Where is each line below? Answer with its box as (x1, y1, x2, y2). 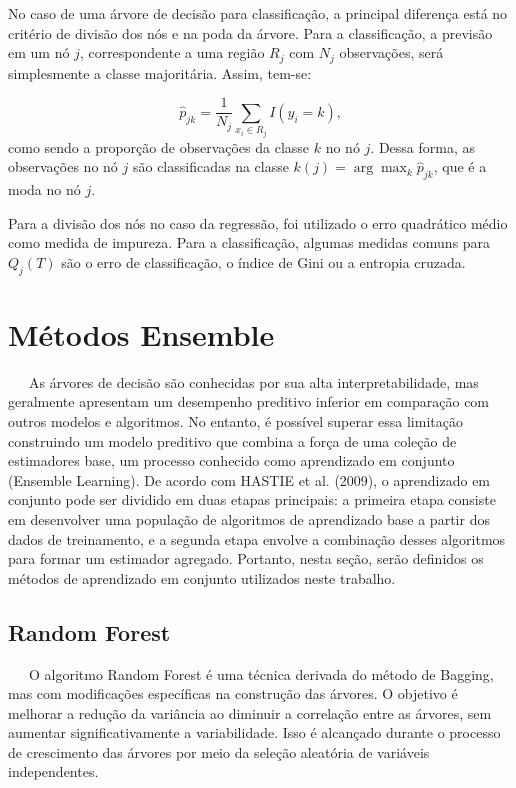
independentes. (8, 761, 99, 782)
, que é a (433, 156, 487, 177)
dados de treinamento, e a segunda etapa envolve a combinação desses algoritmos (8, 528, 506, 549)
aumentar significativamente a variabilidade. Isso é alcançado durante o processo (8, 722, 501, 743)
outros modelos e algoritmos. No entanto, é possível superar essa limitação (8, 410, 463, 431)
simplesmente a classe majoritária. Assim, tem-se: (8, 62, 312, 83)
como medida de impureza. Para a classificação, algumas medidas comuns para (8, 232, 491, 253)
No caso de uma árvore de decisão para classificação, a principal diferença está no (8, 3, 508, 23)
